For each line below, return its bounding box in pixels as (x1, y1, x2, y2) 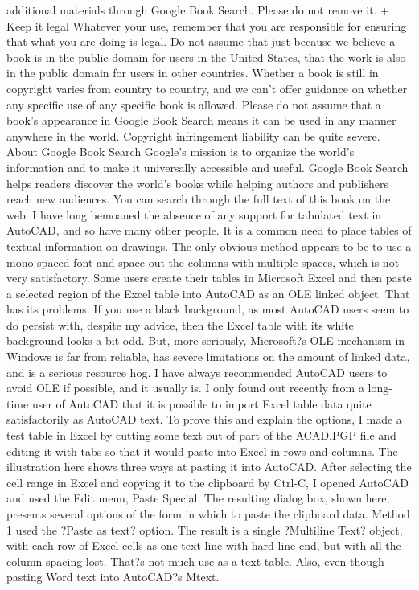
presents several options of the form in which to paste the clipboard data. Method (6, 506, 410, 522)
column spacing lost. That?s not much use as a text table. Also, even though (6, 552, 384, 569)
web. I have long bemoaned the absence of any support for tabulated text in (6, 206, 382, 223)
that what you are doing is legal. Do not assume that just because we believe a (6, 33, 396, 50)
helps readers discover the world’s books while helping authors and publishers (6, 174, 388, 191)
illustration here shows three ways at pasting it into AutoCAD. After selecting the (6, 458, 412, 475)
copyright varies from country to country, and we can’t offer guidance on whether (6, 80, 408, 96)
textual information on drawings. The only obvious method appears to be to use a (6, 237, 412, 254)
